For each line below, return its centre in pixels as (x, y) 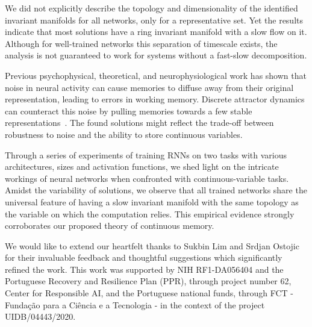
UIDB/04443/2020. (40, 316)
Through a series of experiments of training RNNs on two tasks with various (146, 154)
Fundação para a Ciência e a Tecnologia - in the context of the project (135, 304)
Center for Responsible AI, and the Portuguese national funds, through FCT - (149, 293)
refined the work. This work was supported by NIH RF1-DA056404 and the (144, 269)
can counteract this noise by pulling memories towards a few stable (129, 111)
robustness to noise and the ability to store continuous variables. (124, 134)
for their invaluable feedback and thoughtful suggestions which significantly (144, 257)
